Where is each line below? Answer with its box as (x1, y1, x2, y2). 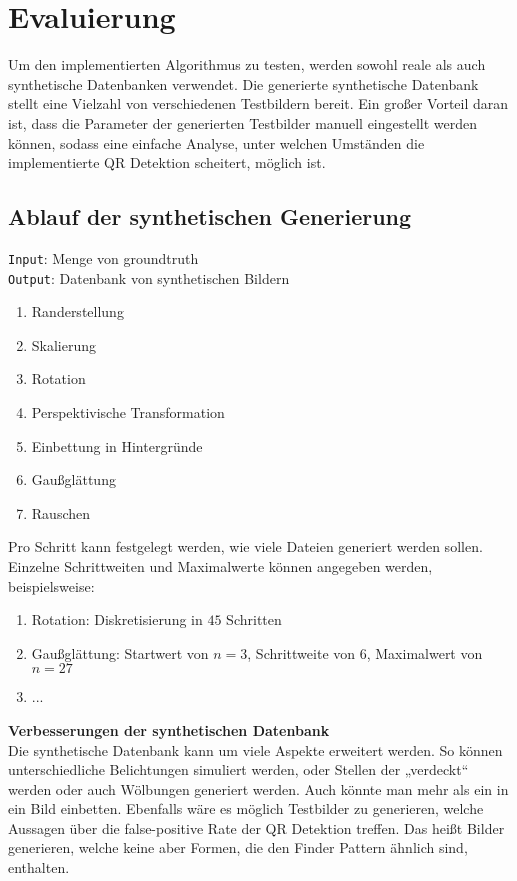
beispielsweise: (8, 575, 95, 596)
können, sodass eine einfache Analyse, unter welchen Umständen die (8, 132, 425, 153)
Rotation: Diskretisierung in (31, 609, 203, 630)
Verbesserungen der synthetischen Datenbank (8, 719, 330, 740)
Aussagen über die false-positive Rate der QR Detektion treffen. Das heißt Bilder (8, 817, 505, 838)
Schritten (226, 609, 282, 630)
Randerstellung (31, 301, 124, 322)
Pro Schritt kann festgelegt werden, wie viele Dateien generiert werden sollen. (8, 536, 483, 557)
